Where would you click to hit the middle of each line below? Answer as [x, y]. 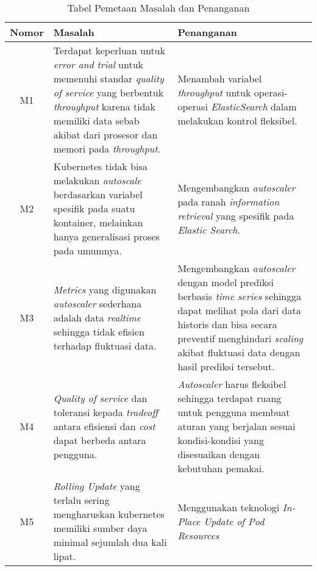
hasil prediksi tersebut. [226, 366]
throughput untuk [214, 92]
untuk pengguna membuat [234, 412]
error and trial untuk [98, 64]
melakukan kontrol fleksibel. [237, 120]
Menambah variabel [220, 78]
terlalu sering [81, 500]
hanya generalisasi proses [106, 236]
